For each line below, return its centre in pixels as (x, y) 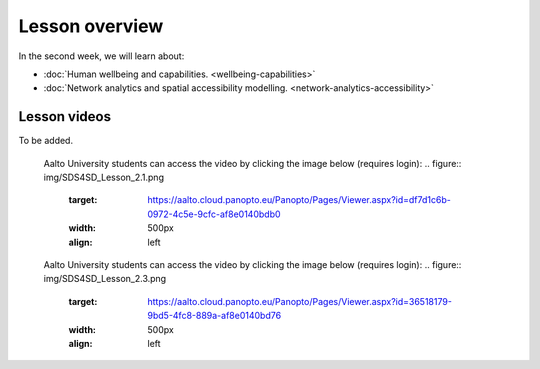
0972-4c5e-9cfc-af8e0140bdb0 (214, 214)
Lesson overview (91, 26)
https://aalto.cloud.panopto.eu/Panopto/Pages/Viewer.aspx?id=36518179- (299, 301)
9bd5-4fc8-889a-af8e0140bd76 (214, 316)
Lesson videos (65, 116)
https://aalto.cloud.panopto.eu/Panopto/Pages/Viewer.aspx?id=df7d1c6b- (299, 200)
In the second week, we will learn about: (101, 56)
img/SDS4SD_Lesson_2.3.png (105, 279)
